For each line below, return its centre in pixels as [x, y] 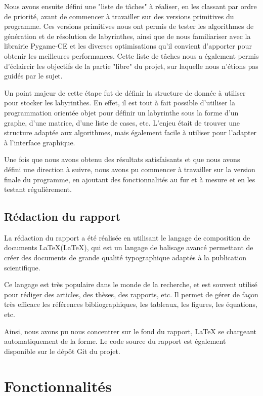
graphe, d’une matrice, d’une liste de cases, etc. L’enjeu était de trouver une [122, 122]
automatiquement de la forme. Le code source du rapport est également [115, 341]
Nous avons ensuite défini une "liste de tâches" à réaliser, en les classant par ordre [130, 6]
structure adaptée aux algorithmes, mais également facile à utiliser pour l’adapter [130, 132]
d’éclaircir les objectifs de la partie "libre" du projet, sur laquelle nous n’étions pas [131, 66]
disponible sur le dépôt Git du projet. [62, 351]
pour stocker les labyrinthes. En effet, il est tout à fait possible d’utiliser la [120, 103]
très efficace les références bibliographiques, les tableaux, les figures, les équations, [131, 304]
